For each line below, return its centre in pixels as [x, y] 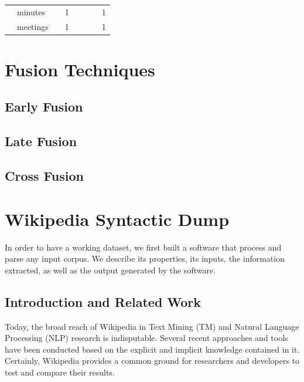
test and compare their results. [60, 372]
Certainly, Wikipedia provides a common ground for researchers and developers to [152, 361]
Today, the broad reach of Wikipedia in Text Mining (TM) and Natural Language [152, 326]
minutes [31, 11]
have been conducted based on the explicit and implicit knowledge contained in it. [152, 349]
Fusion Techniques [80, 69]
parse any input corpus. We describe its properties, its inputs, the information [145, 258]
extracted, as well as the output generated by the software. [110, 270]
